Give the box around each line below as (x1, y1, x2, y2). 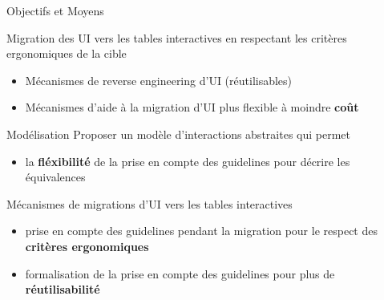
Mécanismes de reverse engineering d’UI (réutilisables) (25, 71, 293, 88)
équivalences (25, 168, 86, 185)
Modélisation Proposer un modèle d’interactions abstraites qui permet (6, 125, 350, 142)
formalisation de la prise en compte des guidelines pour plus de (25, 265, 335, 282)
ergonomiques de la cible (6, 45, 127, 62)
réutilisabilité (25, 281, 100, 298)
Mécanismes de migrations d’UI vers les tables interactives (6, 195, 293, 212)
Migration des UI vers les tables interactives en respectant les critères (6, 29, 347, 46)
